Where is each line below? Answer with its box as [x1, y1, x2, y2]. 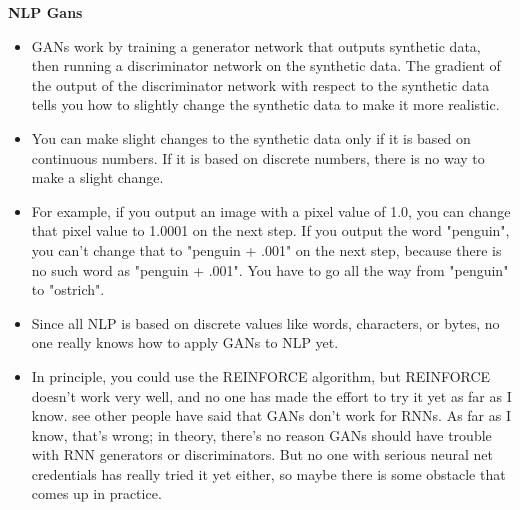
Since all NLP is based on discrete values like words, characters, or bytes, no [31, 312, 500, 333]
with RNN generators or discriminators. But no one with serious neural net [31, 444, 493, 465]
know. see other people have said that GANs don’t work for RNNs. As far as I [31, 405, 512, 426]
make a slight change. [31, 167, 164, 188]
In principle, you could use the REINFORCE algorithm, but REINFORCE [31, 365, 491, 386]
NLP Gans [8, 2, 83, 22]
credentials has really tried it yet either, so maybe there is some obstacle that [31, 463, 506, 484]
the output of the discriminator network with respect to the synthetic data [31, 74, 490, 95]
